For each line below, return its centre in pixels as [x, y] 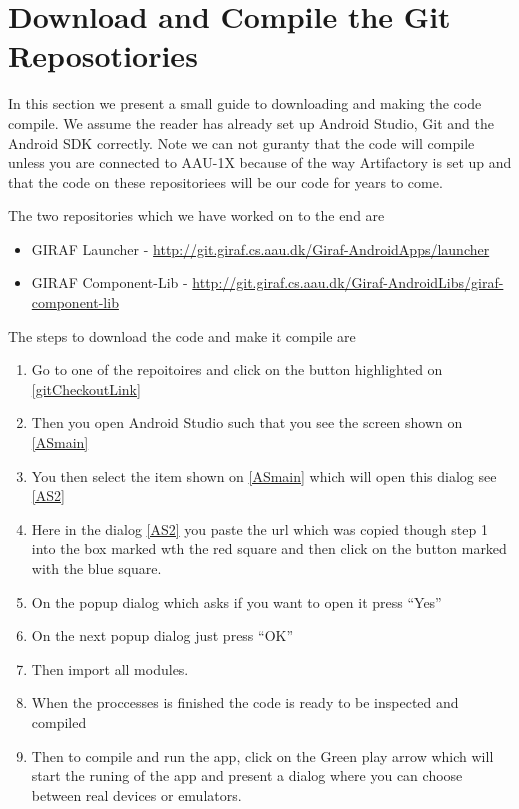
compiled [59, 721]
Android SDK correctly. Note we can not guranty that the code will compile [241, 142]
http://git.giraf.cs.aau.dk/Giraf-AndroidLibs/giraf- [348, 282]
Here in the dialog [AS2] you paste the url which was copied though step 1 [259, 528]
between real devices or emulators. [136, 794]
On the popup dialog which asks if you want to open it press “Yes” [236, 601]
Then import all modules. [110, 668]
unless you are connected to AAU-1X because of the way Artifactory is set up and [260, 162]
